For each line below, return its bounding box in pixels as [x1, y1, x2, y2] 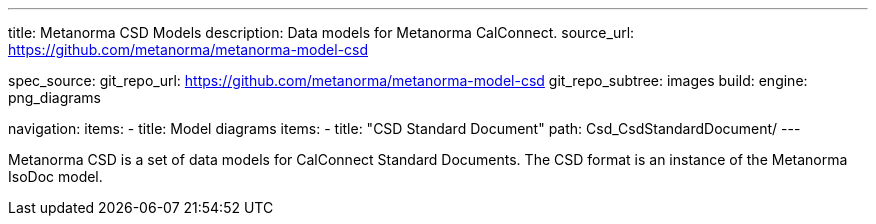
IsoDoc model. [8, 168, 103, 185]
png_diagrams [8, 89, 102, 106]
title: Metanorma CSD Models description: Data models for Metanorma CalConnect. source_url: [8, 24, 635, 41]
